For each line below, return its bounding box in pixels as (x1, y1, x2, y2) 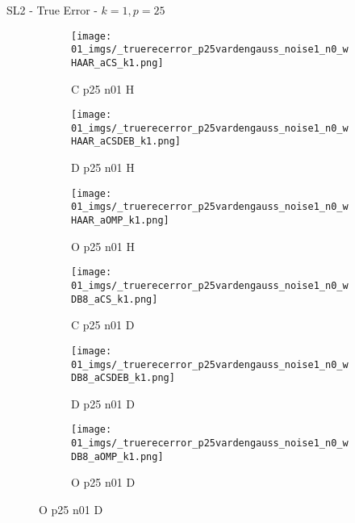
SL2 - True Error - (6, 2, 98, 18)
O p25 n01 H (71, 237, 135, 254)
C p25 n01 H (71, 80, 135, 97)
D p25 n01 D (71, 395, 135, 412)
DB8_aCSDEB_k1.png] (71, 372, 175, 384)
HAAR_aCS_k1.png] (71, 56, 164, 69)
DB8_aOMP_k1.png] (71, 450, 164, 462)
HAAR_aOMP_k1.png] (71, 215, 169, 227)
